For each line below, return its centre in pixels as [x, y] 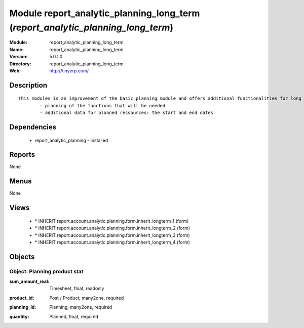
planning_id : [23, 307]
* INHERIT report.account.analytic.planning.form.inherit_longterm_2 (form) [112, 228]
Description [28, 85]
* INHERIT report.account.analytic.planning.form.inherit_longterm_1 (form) [112, 221]
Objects [22, 256]
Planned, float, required [74, 316]
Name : [16, 49]
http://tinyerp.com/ [69, 70]
